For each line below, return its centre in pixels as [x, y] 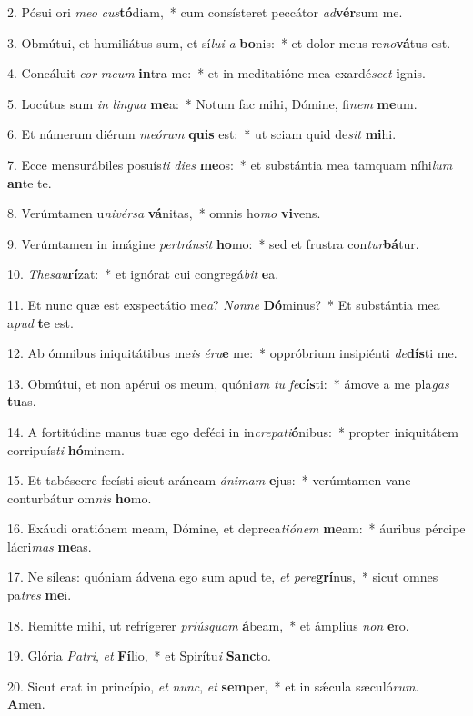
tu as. [22, 401]
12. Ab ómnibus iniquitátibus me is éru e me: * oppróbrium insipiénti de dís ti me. [232, 353]
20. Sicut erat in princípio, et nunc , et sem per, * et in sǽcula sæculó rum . [213, 686]
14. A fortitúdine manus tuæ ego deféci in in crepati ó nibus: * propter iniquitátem [233, 431]
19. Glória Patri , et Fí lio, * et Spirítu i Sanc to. [139, 656]
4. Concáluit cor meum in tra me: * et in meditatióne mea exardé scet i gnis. [216, 73]
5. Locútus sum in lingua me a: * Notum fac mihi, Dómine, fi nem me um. [212, 103]
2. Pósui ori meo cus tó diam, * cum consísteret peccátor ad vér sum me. [205, 12]
